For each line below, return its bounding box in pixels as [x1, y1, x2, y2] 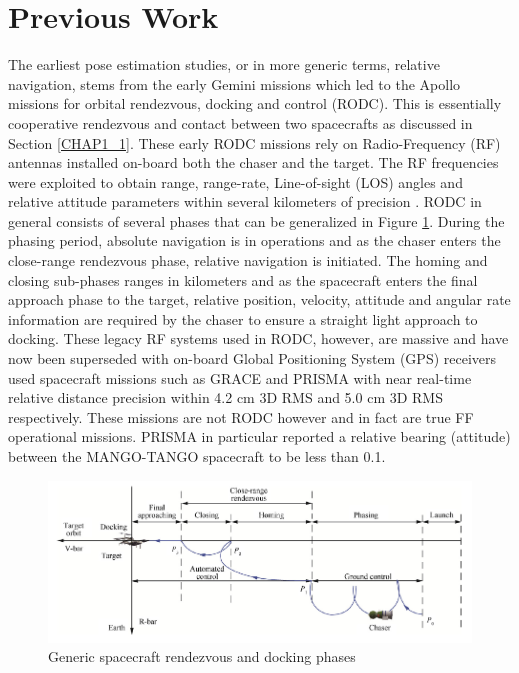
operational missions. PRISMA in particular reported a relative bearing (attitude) [8, 426, 511, 447]
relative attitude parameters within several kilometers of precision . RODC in [8, 191, 482, 212]
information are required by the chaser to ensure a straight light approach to [8, 308, 478, 329]
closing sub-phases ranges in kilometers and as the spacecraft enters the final [8, 269, 478, 290]
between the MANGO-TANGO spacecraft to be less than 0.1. [8, 446, 386, 466]
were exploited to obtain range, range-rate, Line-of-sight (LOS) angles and [8, 171, 463, 192]
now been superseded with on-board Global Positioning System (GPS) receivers [8, 348, 497, 369]
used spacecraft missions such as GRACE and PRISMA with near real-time [8, 367, 472, 388]
